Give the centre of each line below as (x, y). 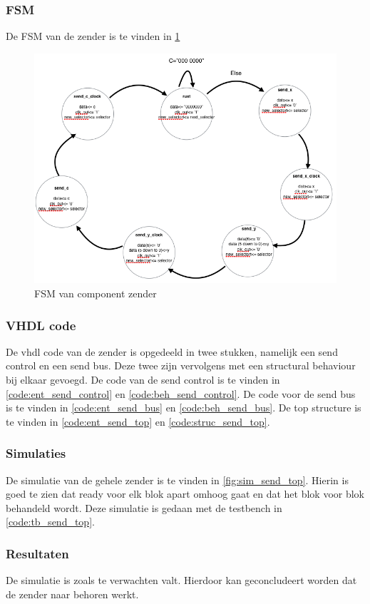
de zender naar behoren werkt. (72, 594)
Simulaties (36, 453)
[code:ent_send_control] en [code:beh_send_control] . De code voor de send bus (181, 393)
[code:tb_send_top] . (50, 522)
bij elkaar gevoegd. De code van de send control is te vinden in (143, 380)
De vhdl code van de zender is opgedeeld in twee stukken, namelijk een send (172, 351)
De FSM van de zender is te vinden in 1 (93, 36)
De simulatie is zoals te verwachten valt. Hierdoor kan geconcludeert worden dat (181, 580)
